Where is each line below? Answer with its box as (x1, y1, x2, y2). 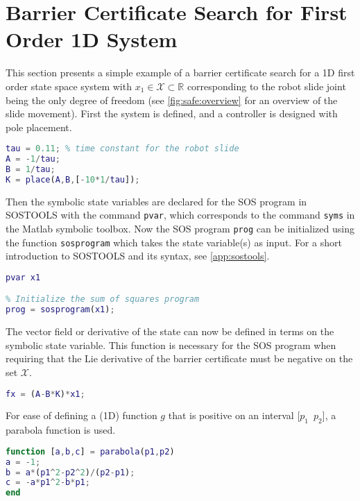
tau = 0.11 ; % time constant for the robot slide (6, 144, 239, 154)
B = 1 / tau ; (6, 164, 55, 175)
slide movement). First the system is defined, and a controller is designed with (6, 106, 338, 121)
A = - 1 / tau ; (6, 154, 60, 164)
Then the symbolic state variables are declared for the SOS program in (6, 194, 307, 208)
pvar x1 (6, 272, 41, 282)
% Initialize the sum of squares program (6, 294, 200, 305)
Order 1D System (6, 25, 178, 53)
